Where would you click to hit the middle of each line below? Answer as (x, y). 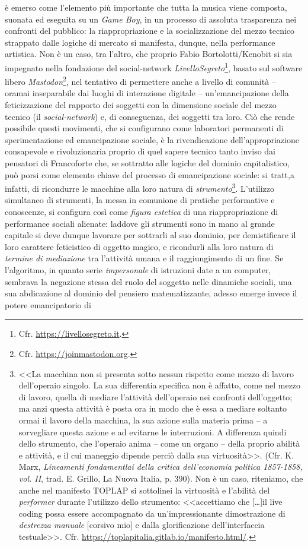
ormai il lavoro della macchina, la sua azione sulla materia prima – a (143, 420)
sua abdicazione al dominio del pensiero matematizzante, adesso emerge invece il (151, 293)
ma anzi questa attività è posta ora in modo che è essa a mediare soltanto (153, 408)
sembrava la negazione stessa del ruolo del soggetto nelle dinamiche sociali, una (148, 281)
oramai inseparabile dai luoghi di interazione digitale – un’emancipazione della (147, 93)
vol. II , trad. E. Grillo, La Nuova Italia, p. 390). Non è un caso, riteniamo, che (161, 478)
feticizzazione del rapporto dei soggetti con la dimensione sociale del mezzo (141, 105)
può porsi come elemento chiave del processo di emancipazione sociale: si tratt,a (150, 174)
